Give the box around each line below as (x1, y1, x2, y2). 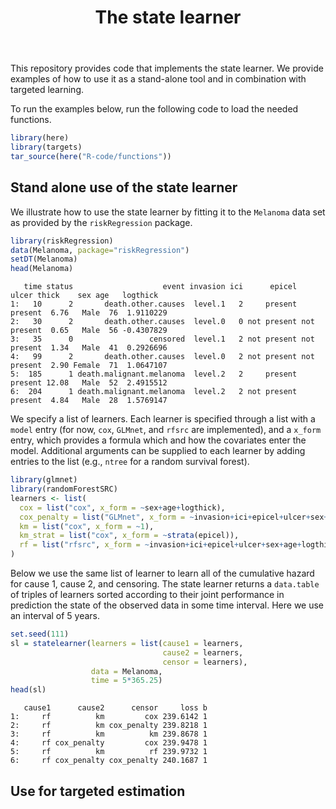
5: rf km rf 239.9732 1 (10, 747, 208, 757)
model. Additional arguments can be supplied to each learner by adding (10, 445, 306, 457)
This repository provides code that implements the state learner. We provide (10, 62, 324, 75)
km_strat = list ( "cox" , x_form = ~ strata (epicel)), (19, 531, 240, 541)
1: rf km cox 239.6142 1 (10, 712, 208, 722)
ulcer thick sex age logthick (10, 291, 159, 301)
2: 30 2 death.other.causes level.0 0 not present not (10, 317, 315, 327)
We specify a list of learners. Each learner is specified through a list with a (10, 413, 316, 425)
